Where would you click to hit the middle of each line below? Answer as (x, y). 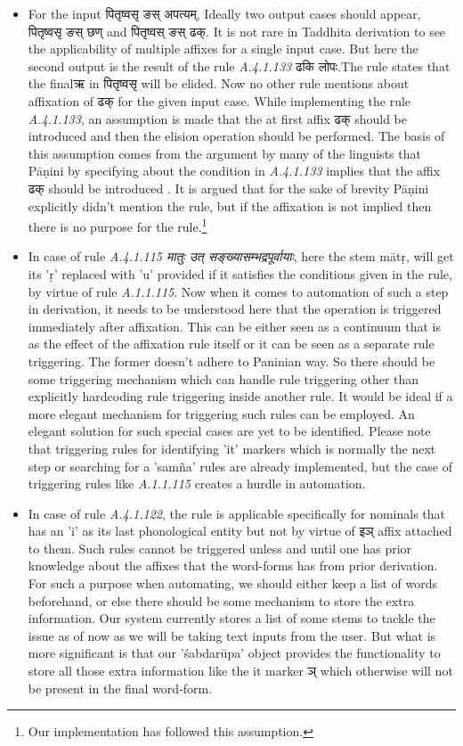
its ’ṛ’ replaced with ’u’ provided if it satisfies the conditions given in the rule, (240, 273)
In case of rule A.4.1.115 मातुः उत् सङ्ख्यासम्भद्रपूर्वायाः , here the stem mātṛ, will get (241, 256)
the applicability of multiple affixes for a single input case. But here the (223, 49)
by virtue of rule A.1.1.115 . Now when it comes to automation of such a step (238, 291)
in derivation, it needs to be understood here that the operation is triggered (235, 309)
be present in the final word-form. (120, 688)
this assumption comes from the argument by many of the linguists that (224, 153)
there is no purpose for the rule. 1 (118, 225)
